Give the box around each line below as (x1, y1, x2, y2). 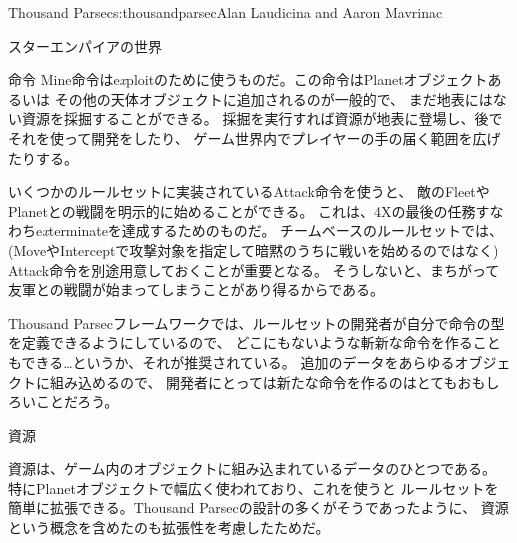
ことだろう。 (35, 391, 119, 412)
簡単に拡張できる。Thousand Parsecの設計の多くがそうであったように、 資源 (8, 497, 509, 518)
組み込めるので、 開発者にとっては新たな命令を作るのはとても (49, 371, 458, 392)
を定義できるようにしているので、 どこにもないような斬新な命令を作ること (8, 332, 501, 353)
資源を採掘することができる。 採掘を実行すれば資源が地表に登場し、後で (21, 108, 503, 129)
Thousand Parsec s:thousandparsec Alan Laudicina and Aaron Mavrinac (8, 2, 443, 22)
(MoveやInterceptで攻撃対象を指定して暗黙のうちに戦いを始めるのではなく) (8, 239, 499, 260)
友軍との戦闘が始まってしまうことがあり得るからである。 (8, 279, 385, 300)
